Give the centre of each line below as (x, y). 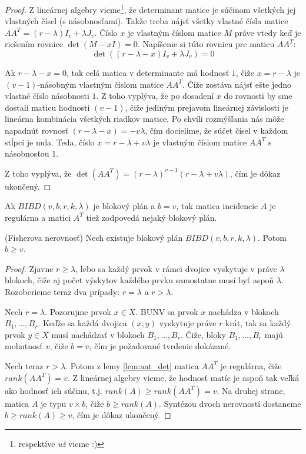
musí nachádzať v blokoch (98, 334)
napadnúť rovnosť (36, 130)
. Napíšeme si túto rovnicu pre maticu (206, 44)
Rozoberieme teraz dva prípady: (62, 291)
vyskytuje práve (188, 323)
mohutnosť (24, 346)
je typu (54, 403)
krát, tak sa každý (258, 323)
